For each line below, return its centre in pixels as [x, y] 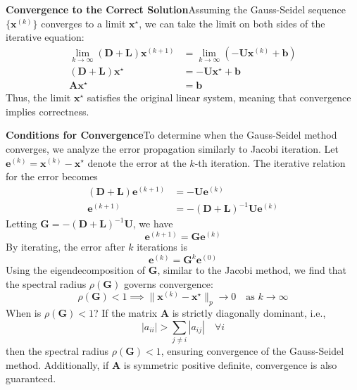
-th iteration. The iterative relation [270, 162]
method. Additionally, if [57, 364]
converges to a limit [83, 23]
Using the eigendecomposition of [76, 270]
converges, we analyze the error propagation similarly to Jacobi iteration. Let [172, 148]
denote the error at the [137, 162]
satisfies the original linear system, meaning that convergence [219, 97]
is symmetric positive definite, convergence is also [230, 364]
